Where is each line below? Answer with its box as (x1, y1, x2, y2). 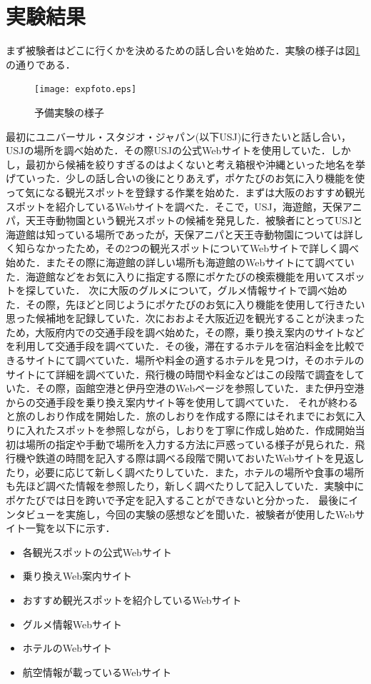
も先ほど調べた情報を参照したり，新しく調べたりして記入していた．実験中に (6, 478, 365, 493)
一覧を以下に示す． (25, 520, 116, 535)
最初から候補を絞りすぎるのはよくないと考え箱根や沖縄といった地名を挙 (25, 156, 365, 171)
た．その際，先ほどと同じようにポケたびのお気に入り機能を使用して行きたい (6, 296, 365, 311)
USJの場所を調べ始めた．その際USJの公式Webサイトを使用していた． (6, 143, 331, 158)
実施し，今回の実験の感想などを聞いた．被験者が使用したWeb (65, 506, 355, 521)
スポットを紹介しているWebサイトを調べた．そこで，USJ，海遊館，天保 (6, 198, 342, 213)
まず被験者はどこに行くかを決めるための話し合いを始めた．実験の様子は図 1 (6, 43, 360, 58)
